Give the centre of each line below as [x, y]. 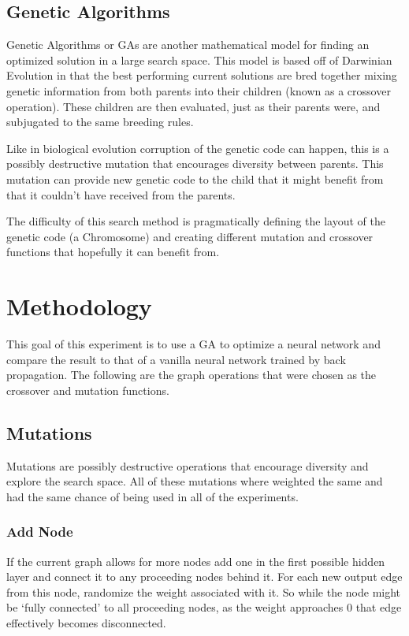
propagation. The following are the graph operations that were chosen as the [191, 375]
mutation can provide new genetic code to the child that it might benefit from [195, 179]
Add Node [40, 532]
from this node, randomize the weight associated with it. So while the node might [204, 591]
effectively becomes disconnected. [86, 623]
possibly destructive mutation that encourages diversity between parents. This [195, 164]
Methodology [79, 306]
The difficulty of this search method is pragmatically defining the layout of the [196, 221]
